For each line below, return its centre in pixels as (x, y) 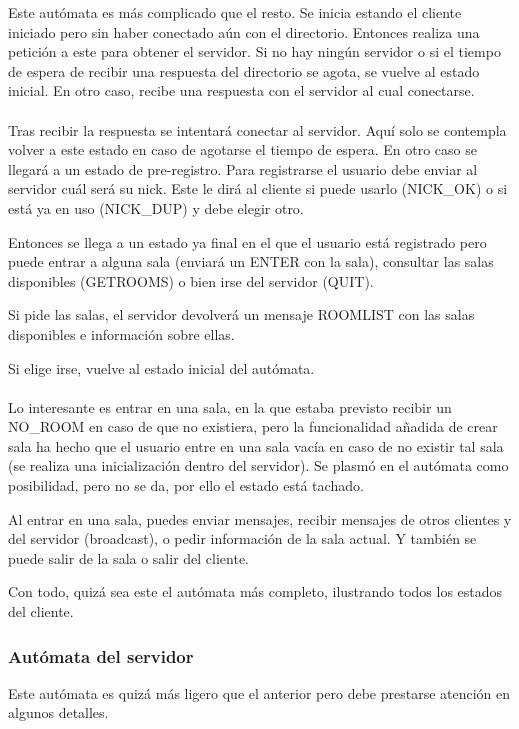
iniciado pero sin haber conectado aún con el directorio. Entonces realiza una (244, 31)
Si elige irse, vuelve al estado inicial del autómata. (161, 367)
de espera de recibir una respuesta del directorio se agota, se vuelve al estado (244, 70)
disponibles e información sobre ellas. (121, 333)
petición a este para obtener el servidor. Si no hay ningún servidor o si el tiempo (254, 51)
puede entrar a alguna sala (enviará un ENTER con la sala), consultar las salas (251, 261)
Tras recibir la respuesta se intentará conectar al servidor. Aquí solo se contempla (257, 129)
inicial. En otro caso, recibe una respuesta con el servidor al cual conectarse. (241, 90)
